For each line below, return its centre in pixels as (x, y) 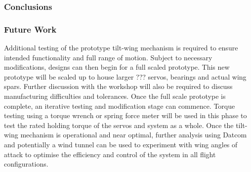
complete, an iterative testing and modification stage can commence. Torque (120, 106)
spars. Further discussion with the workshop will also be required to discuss (118, 86)
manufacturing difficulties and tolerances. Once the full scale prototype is (115, 96)
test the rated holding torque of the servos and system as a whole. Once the (119, 125)
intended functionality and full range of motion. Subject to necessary (108, 57)
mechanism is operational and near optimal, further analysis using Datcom (134, 135)
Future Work (30, 29)
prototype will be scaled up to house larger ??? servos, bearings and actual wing (125, 76)
